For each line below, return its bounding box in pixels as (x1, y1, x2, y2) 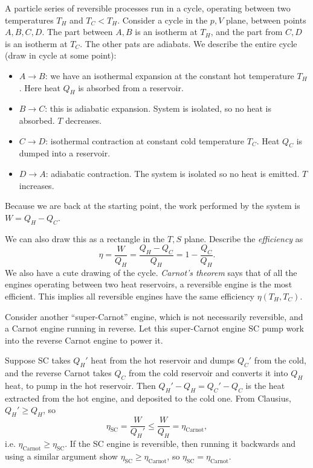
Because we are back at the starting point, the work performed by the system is (5, 199, 300, 212)
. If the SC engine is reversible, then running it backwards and (65, 437, 296, 449)
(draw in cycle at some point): (5, 49, 117, 62)
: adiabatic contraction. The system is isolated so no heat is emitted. (45, 167, 300, 179)
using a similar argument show (5, 449, 118, 462)
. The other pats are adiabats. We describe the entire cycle (80, 37, 297, 50)
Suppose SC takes (5, 354, 71, 367)
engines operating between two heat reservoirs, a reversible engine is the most (5, 278, 292, 290)
